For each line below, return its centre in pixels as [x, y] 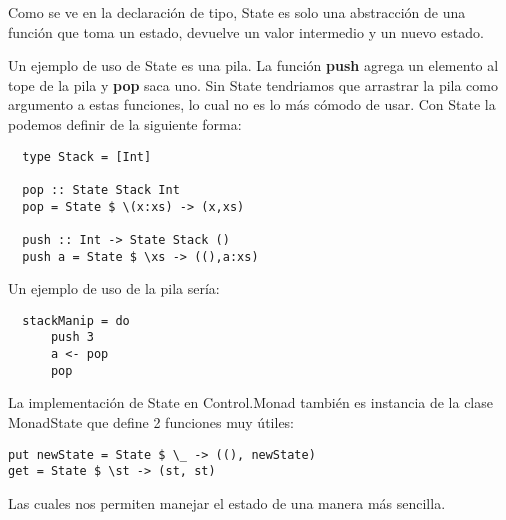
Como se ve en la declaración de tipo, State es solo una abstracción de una [237, 12]
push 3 [72, 337]
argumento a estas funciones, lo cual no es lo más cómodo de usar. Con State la [252, 104]
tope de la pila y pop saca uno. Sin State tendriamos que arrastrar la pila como [253, 84]
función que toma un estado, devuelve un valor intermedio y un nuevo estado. [246, 31]
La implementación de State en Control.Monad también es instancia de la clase [250, 402]
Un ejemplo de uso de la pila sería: [114, 288]
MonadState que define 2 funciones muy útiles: [151, 421]
